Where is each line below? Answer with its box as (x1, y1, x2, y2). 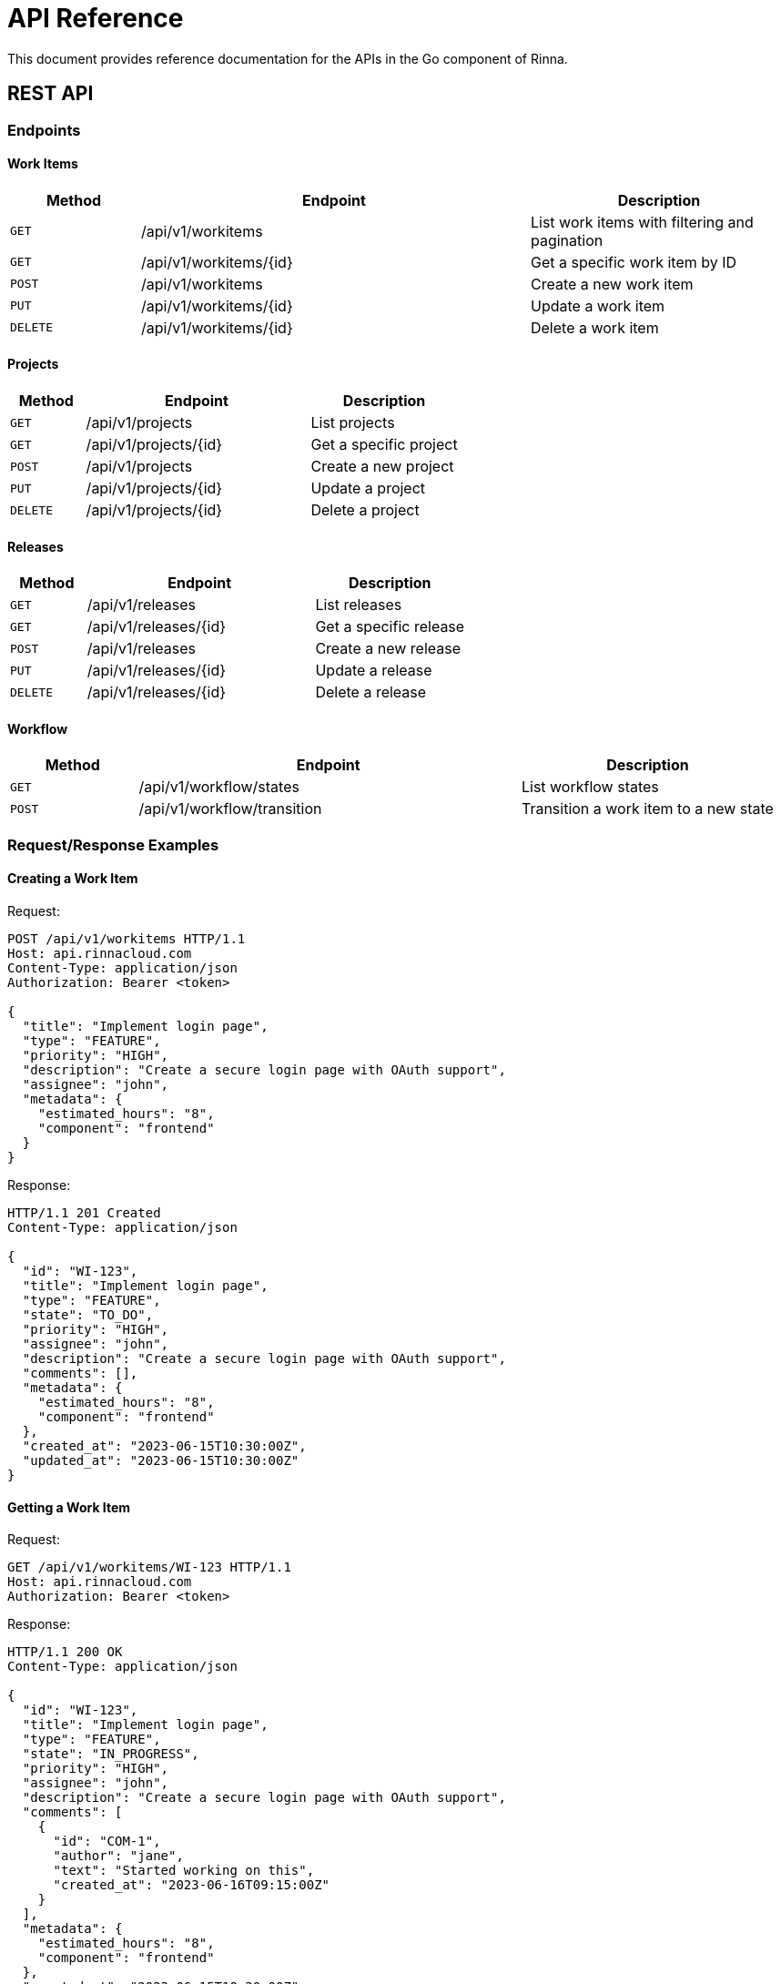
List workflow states (521, 778, 659, 797)
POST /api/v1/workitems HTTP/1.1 (7, 931, 246, 947)
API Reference (7, 3, 184, 34)
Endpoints (7, 120, 81, 139)
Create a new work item (530, 274, 694, 293)
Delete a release (315, 683, 427, 702)
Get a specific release (315, 617, 465, 636)
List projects (310, 413, 395, 432)
